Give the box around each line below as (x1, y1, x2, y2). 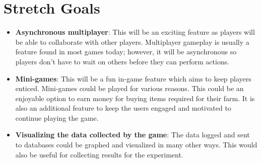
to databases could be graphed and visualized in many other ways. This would (15, 139, 257, 150)
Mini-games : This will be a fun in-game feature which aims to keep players (15, 73, 251, 84)
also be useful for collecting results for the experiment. (15, 149, 183, 159)
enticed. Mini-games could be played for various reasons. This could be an (15, 83, 244, 94)
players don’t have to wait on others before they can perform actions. (15, 56, 230, 66)
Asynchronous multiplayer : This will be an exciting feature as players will (15, 27, 255, 37)
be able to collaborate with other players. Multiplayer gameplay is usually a (15, 36, 249, 47)
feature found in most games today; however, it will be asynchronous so (15, 46, 237, 57)
